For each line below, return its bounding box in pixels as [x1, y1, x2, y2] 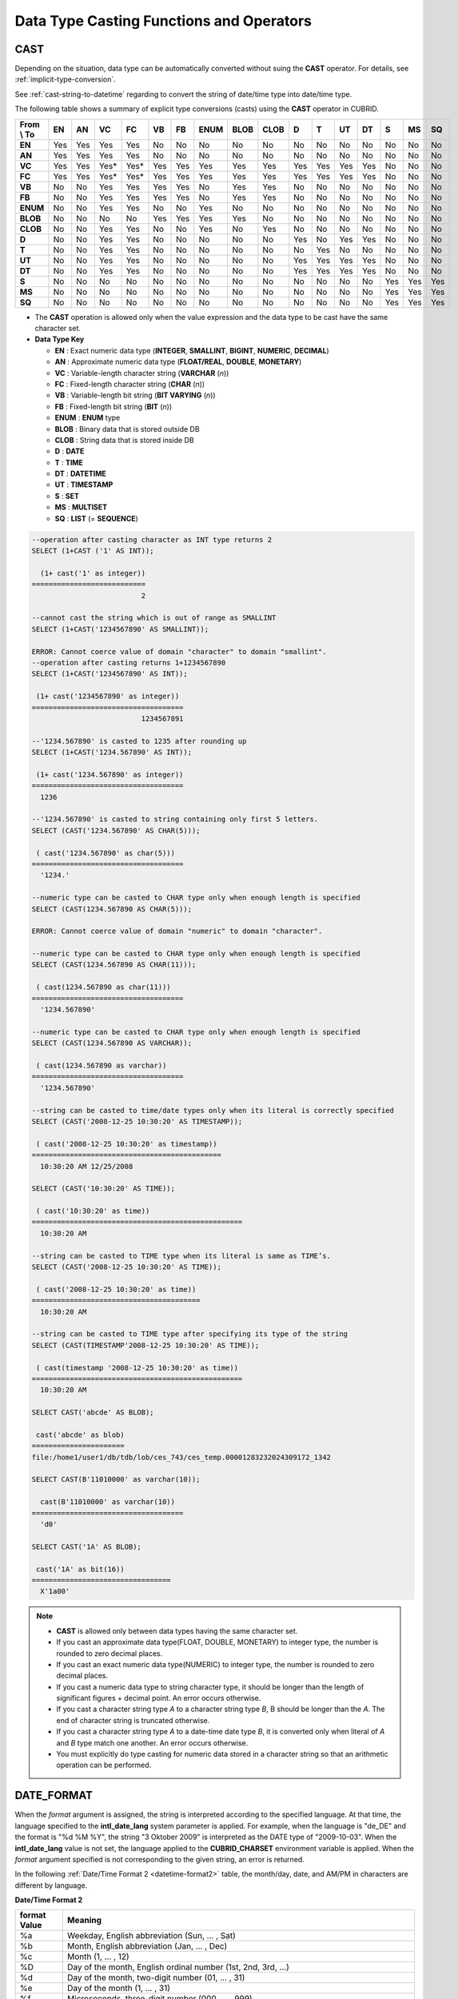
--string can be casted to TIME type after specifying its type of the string [31, 1330, 348, 1339]
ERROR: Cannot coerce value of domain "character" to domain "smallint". [31, 647, 327, 656]
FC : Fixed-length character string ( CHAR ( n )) [54, 379, 205, 389]
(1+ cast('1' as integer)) [40, 569, 146, 577]
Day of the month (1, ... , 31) [66, 1983, 171, 1994]
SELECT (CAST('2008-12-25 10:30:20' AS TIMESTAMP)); [31, 1116, 243, 1126]
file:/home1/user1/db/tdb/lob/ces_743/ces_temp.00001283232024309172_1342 [31, 1452, 332, 1462]
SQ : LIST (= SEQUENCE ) [54, 513, 139, 523]
